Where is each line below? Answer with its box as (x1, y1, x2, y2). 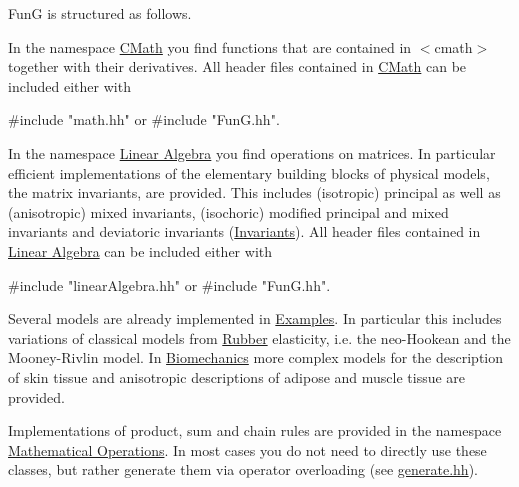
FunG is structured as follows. (8, 3, 192, 23)
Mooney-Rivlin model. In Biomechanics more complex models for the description (8, 347, 504, 368)
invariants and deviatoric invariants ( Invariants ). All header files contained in (8, 221, 481, 242)
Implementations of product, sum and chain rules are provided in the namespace (8, 420, 502, 441)
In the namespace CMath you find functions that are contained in (8, 36, 412, 57)
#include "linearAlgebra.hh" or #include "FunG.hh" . (8, 274, 331, 295)
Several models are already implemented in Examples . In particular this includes (8, 308, 502, 329)
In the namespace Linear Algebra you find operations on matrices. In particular (8, 142, 496, 163)
